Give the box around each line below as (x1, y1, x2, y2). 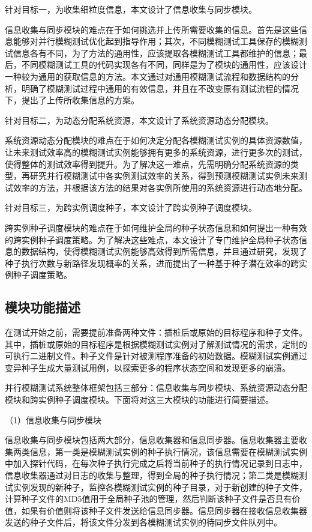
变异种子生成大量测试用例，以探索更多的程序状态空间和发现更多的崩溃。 (5, 361, 290, 373)
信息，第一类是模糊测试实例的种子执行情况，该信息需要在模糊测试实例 (29, 445, 307, 458)
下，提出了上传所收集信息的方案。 (5, 94, 139, 106)
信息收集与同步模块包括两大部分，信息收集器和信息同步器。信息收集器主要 (5, 434, 299, 446)
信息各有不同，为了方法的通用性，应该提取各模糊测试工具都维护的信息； (13, 46, 299, 59)
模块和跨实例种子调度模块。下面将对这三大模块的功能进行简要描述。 (5, 393, 274, 406)
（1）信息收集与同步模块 (5, 413, 101, 426)
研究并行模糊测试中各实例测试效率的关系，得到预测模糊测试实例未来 (29, 169, 299, 182)
